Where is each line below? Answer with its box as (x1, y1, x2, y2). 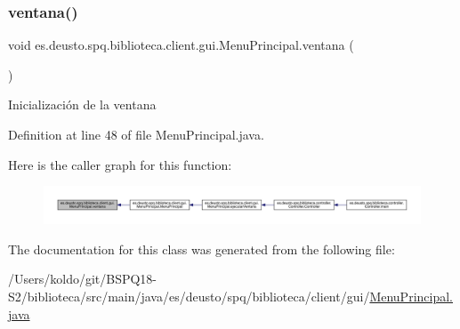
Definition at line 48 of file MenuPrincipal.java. (8, 125, 264, 143)
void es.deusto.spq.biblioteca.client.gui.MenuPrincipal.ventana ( (8, 36, 354, 54)
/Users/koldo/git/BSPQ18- (8, 269, 157, 288)
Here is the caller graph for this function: (8, 155, 232, 173)
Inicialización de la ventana (8, 95, 157, 114)
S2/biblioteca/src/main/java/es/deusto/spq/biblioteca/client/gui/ (8, 287, 370, 306)
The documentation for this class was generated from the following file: (8, 239, 395, 258)
